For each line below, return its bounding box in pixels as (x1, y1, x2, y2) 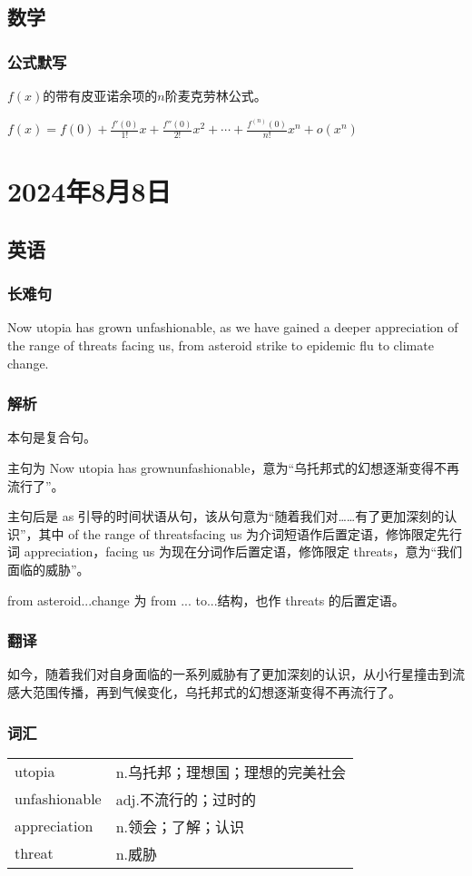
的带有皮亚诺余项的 (43, 86, 158, 104)
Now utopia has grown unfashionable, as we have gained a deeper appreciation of (7, 318, 458, 337)
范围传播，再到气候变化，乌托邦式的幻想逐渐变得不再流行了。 (32, 683, 401, 702)
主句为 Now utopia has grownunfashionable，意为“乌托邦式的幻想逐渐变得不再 (7, 458, 459, 477)
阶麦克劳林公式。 (164, 86, 267, 104)
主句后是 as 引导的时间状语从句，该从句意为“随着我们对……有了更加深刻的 (7, 507, 445, 526)
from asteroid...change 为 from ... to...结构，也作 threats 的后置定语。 (7, 590, 405, 609)
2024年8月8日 (7, 172, 172, 210)
